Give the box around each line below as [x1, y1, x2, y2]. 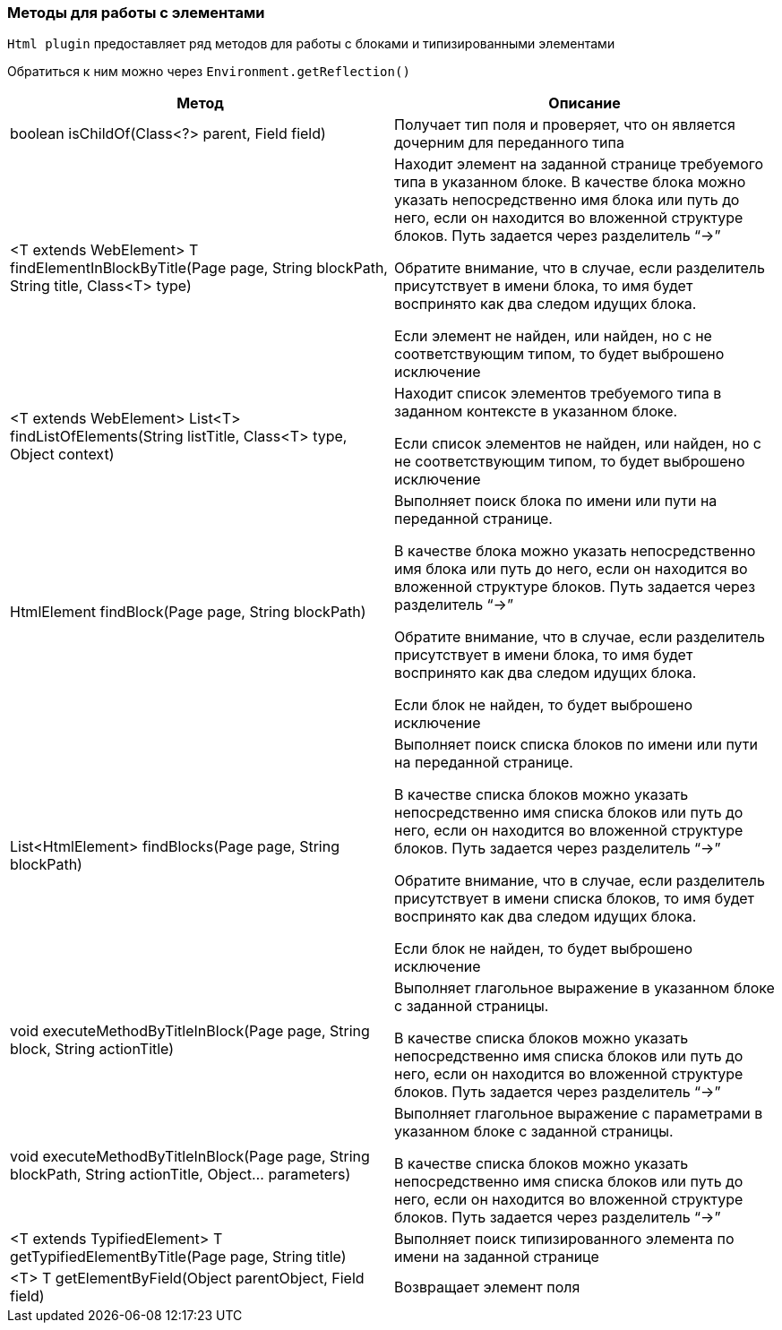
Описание [548, 94, 621, 113]
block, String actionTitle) [10, 1040, 175, 1059]
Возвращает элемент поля [394, 1278, 580, 1297]
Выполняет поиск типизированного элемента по [394, 1230, 735, 1248]
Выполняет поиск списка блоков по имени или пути [394, 735, 759, 754]
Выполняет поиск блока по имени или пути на [394, 492, 718, 511]
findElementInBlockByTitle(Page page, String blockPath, [10, 259, 388, 278]
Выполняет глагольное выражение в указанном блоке [394, 979, 775, 998]
